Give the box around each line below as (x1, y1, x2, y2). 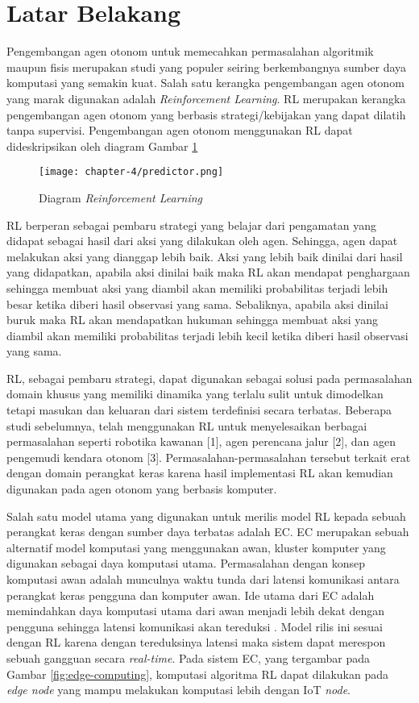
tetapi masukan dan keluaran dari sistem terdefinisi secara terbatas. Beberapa (6, 401, 392, 418)
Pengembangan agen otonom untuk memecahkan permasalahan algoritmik (6, 43, 374, 60)
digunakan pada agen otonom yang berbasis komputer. (6, 480, 277, 497)
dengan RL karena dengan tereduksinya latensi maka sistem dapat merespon (6, 634, 386, 651)
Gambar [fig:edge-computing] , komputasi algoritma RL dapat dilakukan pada (6, 665, 388, 682)
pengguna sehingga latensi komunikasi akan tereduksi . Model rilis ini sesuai (6, 618, 383, 634)
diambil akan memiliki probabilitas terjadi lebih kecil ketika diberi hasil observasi (6, 327, 409, 343)
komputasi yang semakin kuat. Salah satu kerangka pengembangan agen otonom (6, 74, 404, 91)
